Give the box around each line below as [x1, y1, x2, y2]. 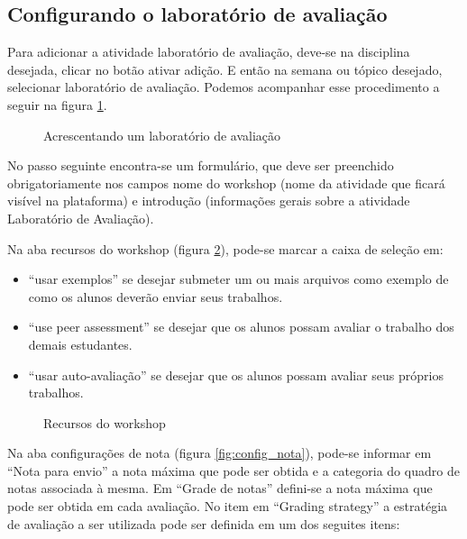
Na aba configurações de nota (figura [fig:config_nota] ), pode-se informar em [7, 443, 432, 462]
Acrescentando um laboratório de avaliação [43, 125, 281, 144]
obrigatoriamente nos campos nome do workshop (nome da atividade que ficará [7, 173, 445, 192]
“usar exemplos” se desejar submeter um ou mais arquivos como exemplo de [28, 269, 449, 288]
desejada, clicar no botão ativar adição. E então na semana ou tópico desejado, [7, 59, 443, 78]
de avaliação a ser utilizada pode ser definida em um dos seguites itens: [7, 514, 400, 533]
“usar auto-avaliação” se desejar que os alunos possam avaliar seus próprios [28, 365, 444, 384]
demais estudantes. [28, 334, 133, 353]
